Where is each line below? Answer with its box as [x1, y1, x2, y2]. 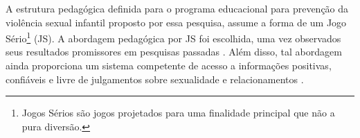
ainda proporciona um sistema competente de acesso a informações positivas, [6, 58, 332, 73]
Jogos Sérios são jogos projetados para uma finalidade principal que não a [21, 105, 335, 120]
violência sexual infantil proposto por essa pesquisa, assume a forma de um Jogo [6, 15, 347, 29]
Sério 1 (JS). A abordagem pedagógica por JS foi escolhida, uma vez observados [6, 29, 341, 45]
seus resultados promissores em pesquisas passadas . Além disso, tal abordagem [6, 44, 342, 59]
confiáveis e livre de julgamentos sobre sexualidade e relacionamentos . [6, 71, 304, 86]
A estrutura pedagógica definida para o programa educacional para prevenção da [6, 1, 349, 15]
